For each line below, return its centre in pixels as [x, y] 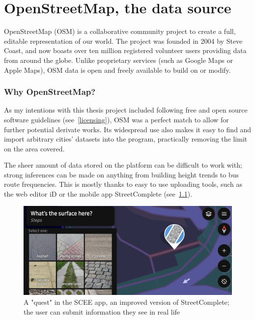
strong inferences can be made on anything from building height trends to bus [122, 174]
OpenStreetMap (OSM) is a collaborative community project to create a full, [120, 31]
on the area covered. [34, 148]
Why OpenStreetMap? [50, 92]
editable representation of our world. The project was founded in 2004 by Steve [123, 41]
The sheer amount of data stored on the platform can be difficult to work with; [123, 165]
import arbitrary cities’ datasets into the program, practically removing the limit [126, 139]
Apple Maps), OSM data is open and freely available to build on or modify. [117, 70]
